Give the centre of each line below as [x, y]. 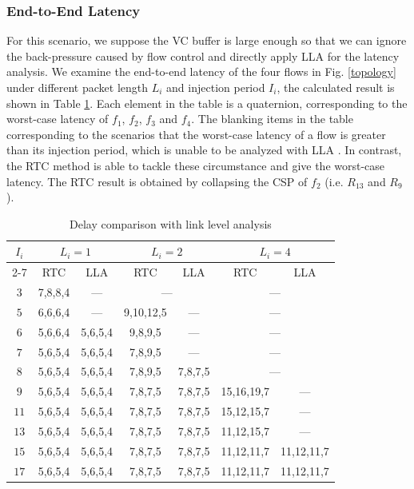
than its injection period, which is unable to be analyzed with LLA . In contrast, [204, 150]
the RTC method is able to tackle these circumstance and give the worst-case [196, 165]
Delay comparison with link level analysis [170, 223]
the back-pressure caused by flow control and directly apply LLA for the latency [203, 56]
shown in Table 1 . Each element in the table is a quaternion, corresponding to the [207, 103]
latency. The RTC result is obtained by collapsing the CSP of [157, 181]
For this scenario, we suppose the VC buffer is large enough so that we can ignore [207, 40]
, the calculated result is [336, 87]
